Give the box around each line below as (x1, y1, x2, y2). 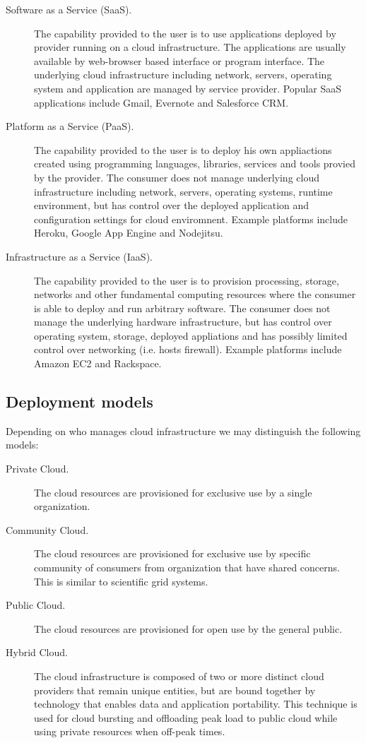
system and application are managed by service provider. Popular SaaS (34, 81, 342, 95)
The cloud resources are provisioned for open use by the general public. (34, 621, 343, 636)
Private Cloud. (6, 461, 69, 476)
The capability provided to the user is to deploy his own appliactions (34, 142, 332, 157)
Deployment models (6, 391, 153, 412)
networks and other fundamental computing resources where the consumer (34, 287, 356, 302)
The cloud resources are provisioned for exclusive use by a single (34, 485, 312, 499)
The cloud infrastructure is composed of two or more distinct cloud (34, 668, 324, 683)
